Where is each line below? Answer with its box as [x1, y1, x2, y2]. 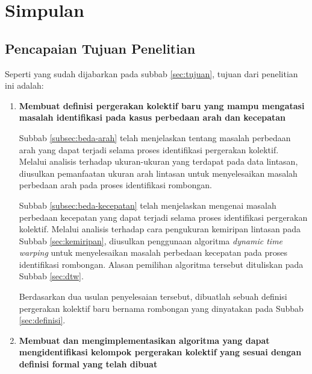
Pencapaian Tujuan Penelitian [5, 39, 196, 57]
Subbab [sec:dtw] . [19, 270, 84, 282]
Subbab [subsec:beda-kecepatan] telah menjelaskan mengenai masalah [19, 198, 276, 211]
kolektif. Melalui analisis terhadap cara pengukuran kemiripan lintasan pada [19, 223, 301, 235]
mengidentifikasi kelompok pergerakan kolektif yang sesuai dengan [19, 346, 302, 358]
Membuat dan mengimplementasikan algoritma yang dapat [19, 334, 270, 346]
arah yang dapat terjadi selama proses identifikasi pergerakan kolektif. [19, 143, 279, 156]
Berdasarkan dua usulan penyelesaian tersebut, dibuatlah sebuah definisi [19, 290, 287, 303]
